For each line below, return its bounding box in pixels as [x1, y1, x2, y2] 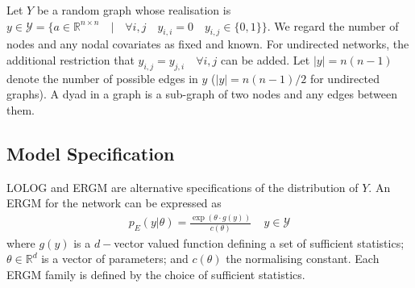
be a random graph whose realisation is [36, 2, 231, 18]
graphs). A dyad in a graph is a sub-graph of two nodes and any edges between [6, 86, 398, 102]
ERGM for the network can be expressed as [6, 194, 222, 211]
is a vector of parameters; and [41, 250, 189, 267]
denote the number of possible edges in [6, 69, 198, 86]
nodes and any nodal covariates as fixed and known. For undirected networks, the [6, 35, 409, 52]
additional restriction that [6, 51, 135, 68]
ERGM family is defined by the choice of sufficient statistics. [6, 265, 305, 282]
